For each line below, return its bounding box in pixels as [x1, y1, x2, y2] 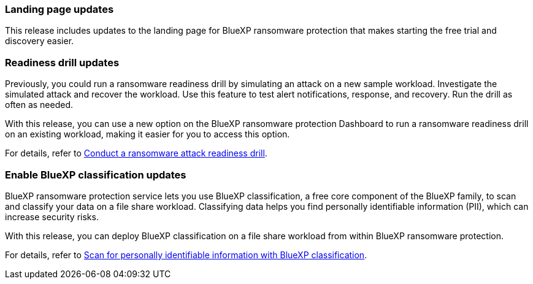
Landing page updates [5, 3, 114, 15]
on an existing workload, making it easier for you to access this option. [5, 129, 290, 140]
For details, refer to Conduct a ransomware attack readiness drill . [5, 148, 267, 159]
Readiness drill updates [5, 56, 120, 69]
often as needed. [5, 99, 74, 110]
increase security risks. [5, 211, 99, 222]
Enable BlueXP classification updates [5, 168, 186, 181]
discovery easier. [5, 36, 74, 47]
